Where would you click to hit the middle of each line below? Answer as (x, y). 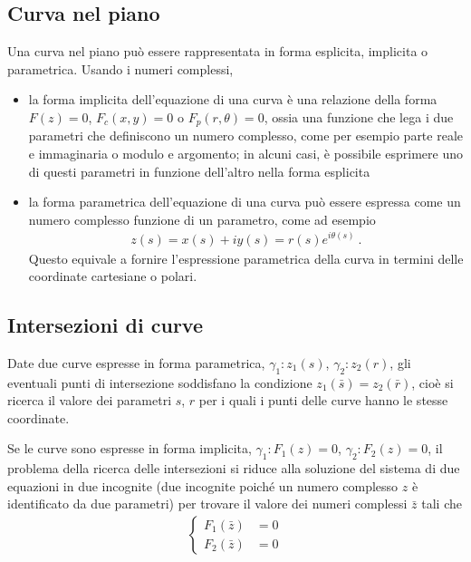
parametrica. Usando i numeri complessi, (120, 68)
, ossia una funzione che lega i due (359, 116)
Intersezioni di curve (105, 325)
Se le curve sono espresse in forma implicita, (130, 448)
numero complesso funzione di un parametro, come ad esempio (202, 219)
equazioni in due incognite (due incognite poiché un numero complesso (203, 485)
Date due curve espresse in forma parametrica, (136, 362)
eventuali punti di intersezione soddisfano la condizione (160, 382)
